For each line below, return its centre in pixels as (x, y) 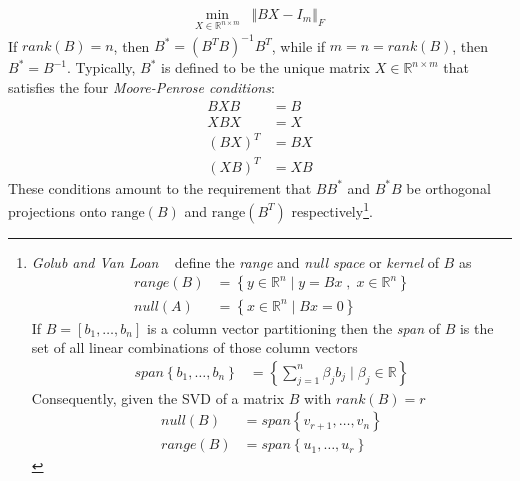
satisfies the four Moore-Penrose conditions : (141, 86)
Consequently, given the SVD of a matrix (158, 397)
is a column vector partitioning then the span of (293, 327)
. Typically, (101, 67)
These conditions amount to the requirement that (160, 187)
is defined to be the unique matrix (266, 67)
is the (476, 327)
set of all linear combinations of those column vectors (194, 347)
